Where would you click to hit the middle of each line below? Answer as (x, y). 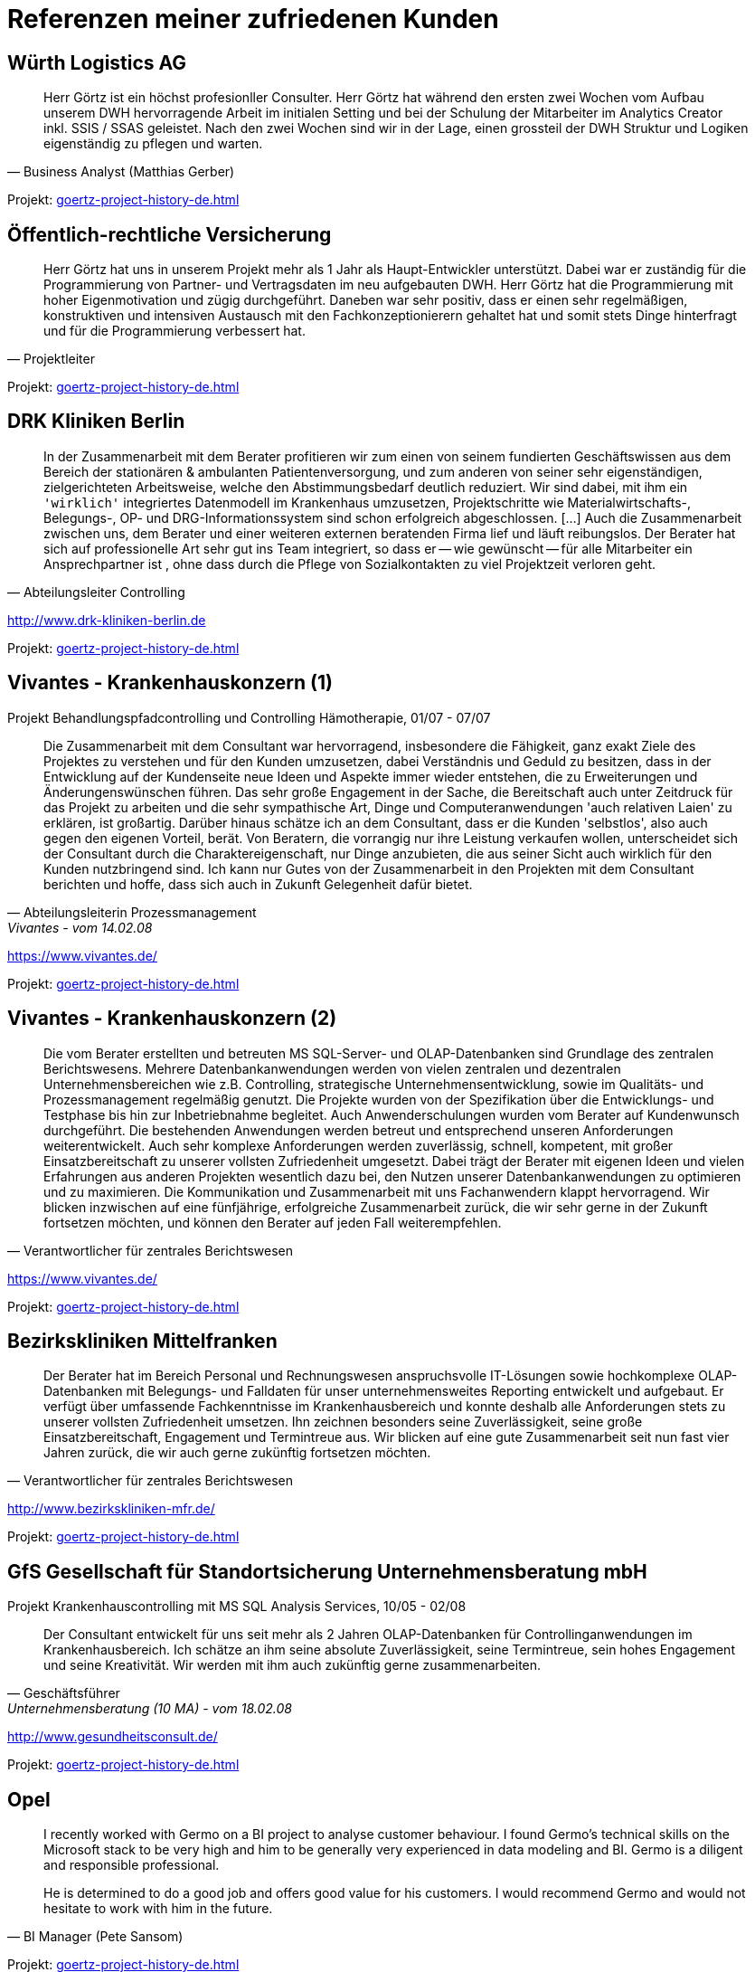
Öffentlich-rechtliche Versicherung (170, 234)
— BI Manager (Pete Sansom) (95, 1937)
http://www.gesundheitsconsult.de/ (113, 1737)
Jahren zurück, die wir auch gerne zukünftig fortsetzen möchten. (237, 1453)
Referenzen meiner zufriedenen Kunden (253, 19)
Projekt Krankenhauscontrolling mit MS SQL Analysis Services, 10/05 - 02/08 (237, 1607)
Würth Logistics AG (97, 62)
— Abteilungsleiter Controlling (96, 592)
